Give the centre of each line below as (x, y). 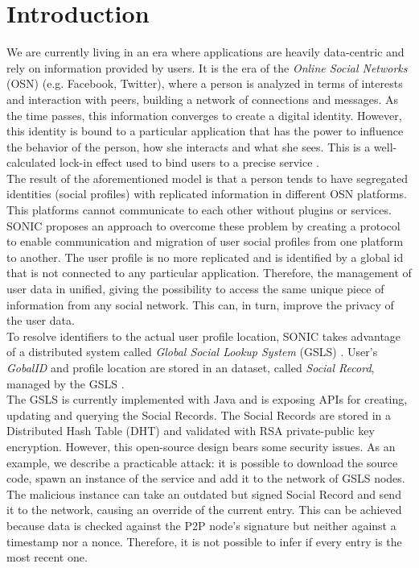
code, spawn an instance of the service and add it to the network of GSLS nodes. (206, 478)
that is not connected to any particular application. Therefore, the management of (209, 273)
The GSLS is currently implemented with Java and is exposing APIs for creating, (207, 399)
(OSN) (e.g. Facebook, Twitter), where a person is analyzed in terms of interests (205, 83)
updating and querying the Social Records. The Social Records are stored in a (199, 415)
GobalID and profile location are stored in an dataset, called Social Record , (191, 367)
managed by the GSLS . (66, 383)
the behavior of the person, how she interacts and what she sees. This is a (189, 146)
